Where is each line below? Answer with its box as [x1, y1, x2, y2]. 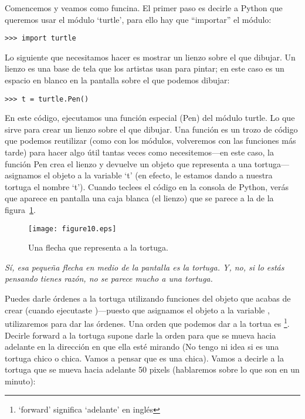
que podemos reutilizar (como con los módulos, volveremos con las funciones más [5, 134, 296, 147]
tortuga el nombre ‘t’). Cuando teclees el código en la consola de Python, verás [5, 180, 289, 192]
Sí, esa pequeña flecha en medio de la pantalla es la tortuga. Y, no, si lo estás [5, 261, 284, 273]
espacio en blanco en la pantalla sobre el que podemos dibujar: [5, 74, 230, 86]
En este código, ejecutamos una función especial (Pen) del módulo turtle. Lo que [5, 111, 295, 124]
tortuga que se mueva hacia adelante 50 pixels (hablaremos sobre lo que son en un [5, 363, 300, 376]
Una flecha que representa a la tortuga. [28, 241, 168, 254]
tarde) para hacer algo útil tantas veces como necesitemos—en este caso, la [5, 146, 274, 158]
